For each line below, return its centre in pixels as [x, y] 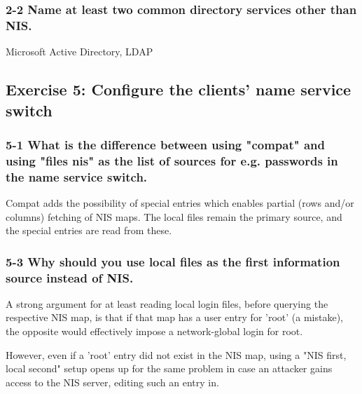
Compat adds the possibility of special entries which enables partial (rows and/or [180, 202]
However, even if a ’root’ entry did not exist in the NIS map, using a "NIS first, [176, 354]
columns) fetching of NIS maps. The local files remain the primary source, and [174, 216]
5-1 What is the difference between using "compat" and [165, 144]
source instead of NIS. [70, 277]
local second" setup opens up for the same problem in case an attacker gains [169, 368]
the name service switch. [77, 176]
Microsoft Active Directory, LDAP [79, 52]
